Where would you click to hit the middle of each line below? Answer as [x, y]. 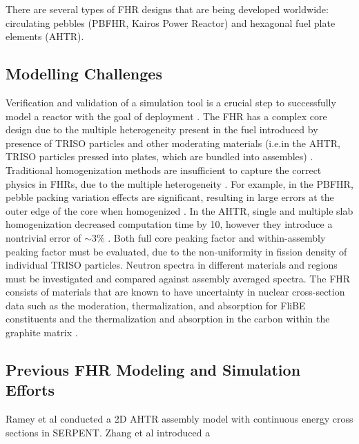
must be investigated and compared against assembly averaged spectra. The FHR [178, 278]
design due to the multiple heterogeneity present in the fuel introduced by [162, 129]
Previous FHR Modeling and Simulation [153, 370]
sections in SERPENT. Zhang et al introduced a [108, 432]
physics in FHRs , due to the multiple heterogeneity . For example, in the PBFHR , [179, 183]
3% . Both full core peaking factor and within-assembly [208, 237]
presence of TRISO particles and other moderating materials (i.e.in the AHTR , [173, 143]
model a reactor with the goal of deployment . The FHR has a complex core [166, 116]
